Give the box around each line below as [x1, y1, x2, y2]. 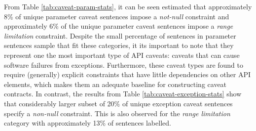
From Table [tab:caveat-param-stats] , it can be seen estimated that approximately [4, 1, 252, 11]
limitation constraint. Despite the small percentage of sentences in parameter [4, 30, 236, 41]
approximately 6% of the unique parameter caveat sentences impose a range [4, 21, 233, 31]
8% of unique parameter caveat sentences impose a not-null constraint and [4, 11, 229, 21]
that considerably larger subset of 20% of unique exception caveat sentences [4, 98, 233, 108]
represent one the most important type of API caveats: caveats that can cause [4, 49, 240, 60]
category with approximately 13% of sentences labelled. [4, 118, 171, 128]
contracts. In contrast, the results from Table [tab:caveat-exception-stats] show [4, 88, 242, 99]
